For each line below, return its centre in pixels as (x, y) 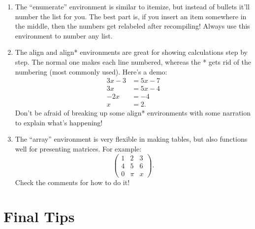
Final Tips (39, 216)
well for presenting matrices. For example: (78, 149)
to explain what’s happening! (59, 122)
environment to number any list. (64, 35)
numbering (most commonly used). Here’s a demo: (91, 71)
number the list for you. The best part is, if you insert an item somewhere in (131, 16)
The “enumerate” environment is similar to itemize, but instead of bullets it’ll (132, 6)
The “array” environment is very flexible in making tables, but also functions (131, 139)
